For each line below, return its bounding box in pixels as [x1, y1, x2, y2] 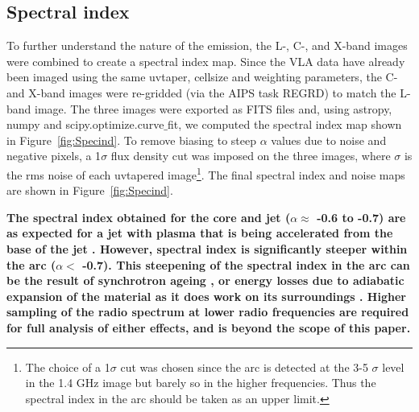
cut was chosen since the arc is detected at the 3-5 [120, 358, 368, 375]
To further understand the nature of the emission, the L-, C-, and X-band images [6, 37, 408, 54]
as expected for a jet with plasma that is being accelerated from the [6, 225, 393, 241]
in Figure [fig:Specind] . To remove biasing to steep [6, 131, 257, 148]
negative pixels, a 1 [6, 147, 102, 164]
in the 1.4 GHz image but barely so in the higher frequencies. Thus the [25, 374, 376, 391]
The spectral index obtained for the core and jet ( [6, 208, 291, 225]
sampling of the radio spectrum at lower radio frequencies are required [6, 303, 409, 320]
